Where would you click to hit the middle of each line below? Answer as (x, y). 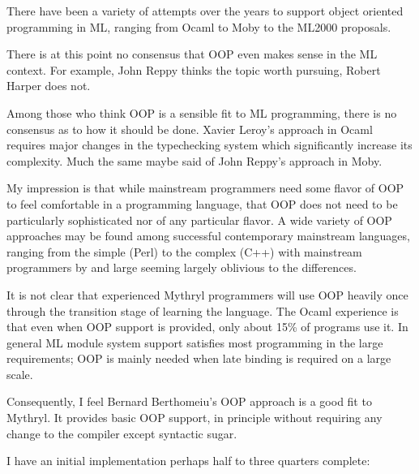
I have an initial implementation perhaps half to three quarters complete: (188, 461)
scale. (20, 374)
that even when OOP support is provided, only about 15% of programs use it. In (207, 327)
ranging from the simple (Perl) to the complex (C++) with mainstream (184, 251)
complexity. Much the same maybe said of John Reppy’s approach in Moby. (195, 160)
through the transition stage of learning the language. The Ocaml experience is (203, 310)
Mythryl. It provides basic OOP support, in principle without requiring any (195, 418)
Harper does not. (49, 86)
